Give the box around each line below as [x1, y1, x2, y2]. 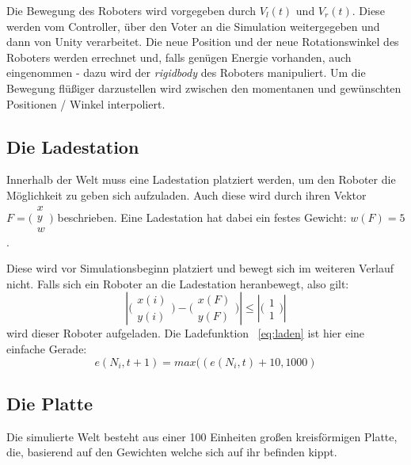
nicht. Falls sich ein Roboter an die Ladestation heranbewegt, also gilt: [6, 275, 349, 292]
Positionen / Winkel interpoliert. [6, 95, 166, 112]
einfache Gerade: [6, 341, 87, 357]
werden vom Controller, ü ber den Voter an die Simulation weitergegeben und [6, 17, 380, 34]
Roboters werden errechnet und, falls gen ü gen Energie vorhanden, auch [6, 48, 352, 65]
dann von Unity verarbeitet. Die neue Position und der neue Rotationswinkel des [6, 33, 399, 50]
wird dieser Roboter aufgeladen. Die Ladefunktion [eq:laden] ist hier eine [6, 325, 365, 341]
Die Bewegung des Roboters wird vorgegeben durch [6, 2, 257, 18]
